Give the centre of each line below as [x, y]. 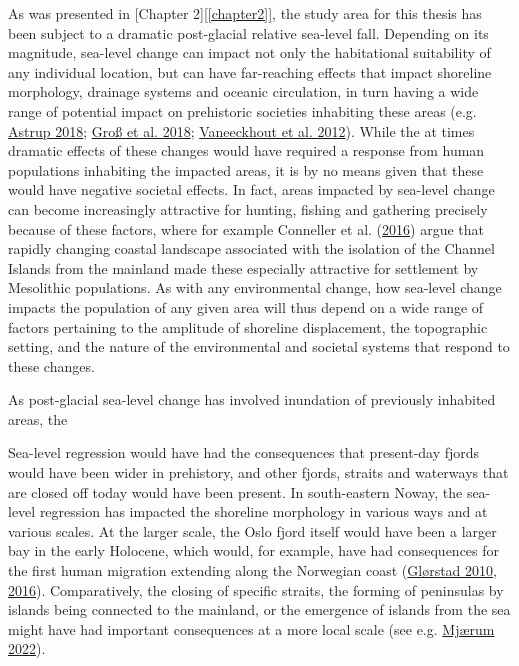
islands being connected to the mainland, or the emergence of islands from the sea [259, 609]
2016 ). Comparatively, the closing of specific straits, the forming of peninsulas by [256, 589]
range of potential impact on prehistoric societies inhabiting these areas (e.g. [242, 110]
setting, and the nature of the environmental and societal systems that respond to [259, 346]
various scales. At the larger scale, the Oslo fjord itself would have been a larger [252, 530]
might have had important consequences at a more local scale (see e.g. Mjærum [251, 628]
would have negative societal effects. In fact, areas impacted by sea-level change [251, 189]
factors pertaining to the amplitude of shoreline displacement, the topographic [248, 326]
